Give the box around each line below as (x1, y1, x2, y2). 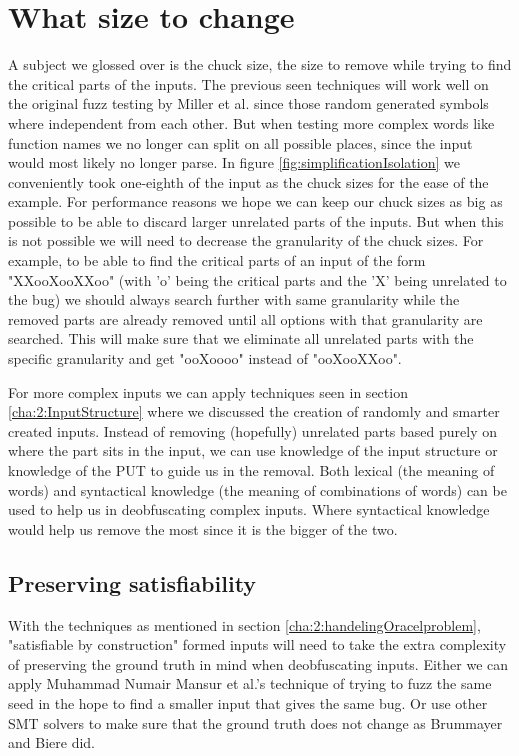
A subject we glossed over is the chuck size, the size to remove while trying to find (8, 54, 512, 75)
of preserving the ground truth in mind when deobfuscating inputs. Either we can (8, 653, 509, 674)
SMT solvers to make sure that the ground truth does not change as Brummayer (8, 712, 503, 733)
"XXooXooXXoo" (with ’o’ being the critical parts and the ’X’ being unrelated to (8, 269, 507, 290)
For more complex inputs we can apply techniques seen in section (8, 381, 408, 402)
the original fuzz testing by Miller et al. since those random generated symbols (8, 93, 489, 114)
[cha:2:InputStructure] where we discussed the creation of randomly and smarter (8, 401, 500, 422)
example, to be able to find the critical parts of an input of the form (8, 250, 426, 271)
